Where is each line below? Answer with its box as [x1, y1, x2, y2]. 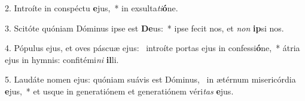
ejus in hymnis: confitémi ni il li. [5, 53, 119, 65]
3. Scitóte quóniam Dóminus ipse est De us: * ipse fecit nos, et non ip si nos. [5, 21, 284, 34]
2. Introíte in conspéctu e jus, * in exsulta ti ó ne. [5, 2, 178, 14]
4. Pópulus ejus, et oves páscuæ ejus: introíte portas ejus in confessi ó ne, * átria [5, 42, 300, 54]
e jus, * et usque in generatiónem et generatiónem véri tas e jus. [5, 84, 234, 97]
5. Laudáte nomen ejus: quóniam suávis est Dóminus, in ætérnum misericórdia [5, 73, 296, 86]
